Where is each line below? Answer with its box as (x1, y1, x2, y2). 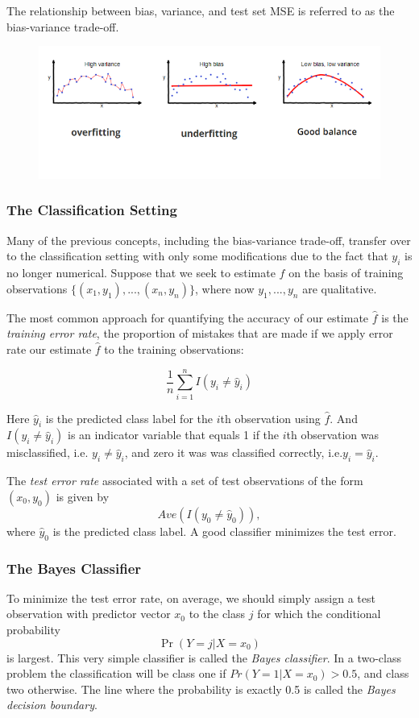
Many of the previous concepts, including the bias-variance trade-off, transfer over (6, 231, 411, 248)
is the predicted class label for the (45, 409, 213, 426)
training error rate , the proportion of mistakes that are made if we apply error (6, 325, 393, 342)
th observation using (220, 409, 321, 426)
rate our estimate (6, 340, 92, 357)
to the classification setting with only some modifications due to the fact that (6, 247, 388, 264)
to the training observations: (104, 340, 244, 357)
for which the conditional (257, 605, 381, 622)
